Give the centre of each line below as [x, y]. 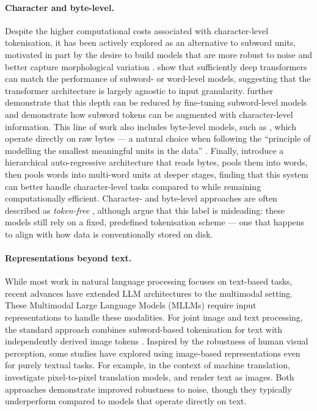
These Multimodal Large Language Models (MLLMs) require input [131, 305]
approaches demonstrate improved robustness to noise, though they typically [148, 389]
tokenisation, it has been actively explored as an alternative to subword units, [151, 42]
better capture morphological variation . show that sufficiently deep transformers [156, 66]
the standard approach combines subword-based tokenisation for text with [144, 329]
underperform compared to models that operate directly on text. [126, 401]
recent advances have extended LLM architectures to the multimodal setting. [149, 293]
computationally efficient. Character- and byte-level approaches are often [141, 198]
